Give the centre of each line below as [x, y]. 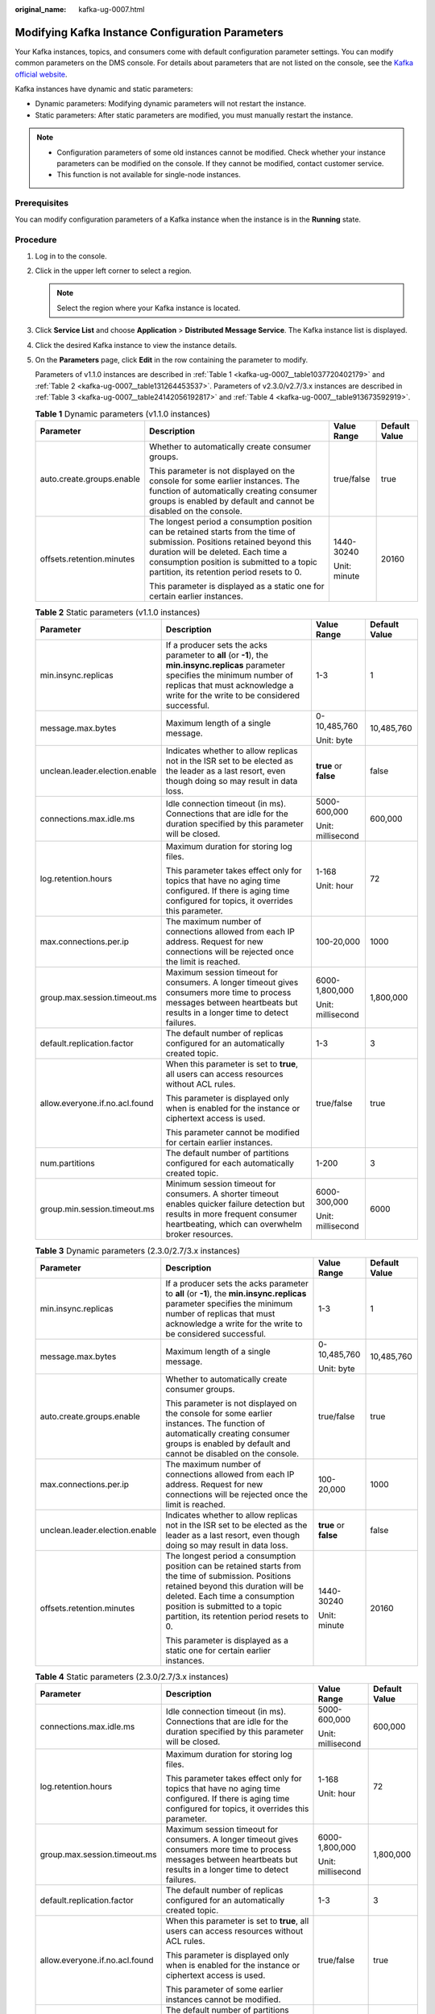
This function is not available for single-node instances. [149, 175]
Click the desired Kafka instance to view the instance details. [136, 345]
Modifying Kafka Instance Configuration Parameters [149, 32]
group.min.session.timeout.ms [97, 1209]
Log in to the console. [71, 256]
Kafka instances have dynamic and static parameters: [104, 89]
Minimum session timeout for [221, 1184]
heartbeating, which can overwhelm [234, 1225]
